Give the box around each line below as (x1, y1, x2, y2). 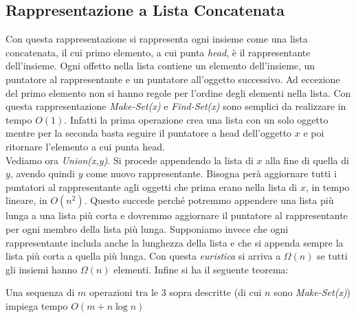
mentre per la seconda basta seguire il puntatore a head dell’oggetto (5, 126, 292, 140)
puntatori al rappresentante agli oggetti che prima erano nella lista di (5, 179, 298, 194)
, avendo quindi (10, 166, 76, 181)
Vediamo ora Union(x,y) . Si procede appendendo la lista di (5, 152, 254, 167)
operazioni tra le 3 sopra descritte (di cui (89, 285, 262, 299)
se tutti (317, 249, 348, 263)
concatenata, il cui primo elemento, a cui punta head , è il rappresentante (5, 45, 311, 59)
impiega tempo (5, 298, 68, 313)
